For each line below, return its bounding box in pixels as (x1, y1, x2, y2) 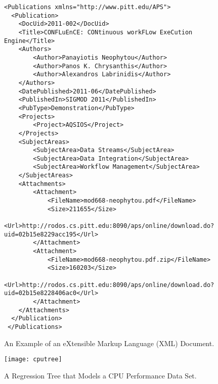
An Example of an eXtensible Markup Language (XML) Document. (4, 338, 214, 348)
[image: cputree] (4, 356, 62, 363)
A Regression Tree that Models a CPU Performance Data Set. (4, 370, 197, 380)
